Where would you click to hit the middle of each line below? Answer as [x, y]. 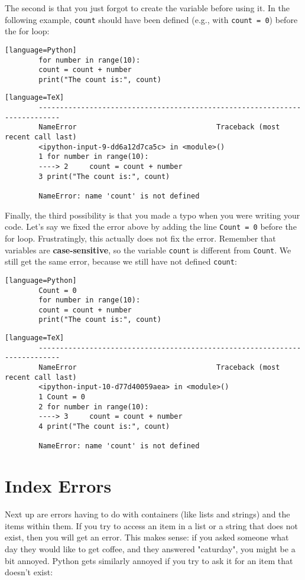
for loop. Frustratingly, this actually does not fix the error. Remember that [140, 238]
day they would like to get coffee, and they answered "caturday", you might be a [150, 548]
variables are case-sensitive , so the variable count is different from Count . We [148, 250]
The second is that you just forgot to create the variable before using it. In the [147, 8]
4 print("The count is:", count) [104, 427]
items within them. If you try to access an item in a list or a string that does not [151, 525]
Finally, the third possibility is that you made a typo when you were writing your [152, 215]
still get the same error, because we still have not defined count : [121, 261]
